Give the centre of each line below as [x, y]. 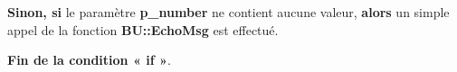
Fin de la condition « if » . [89, 60]
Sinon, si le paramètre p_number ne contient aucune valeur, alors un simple [228, 12]
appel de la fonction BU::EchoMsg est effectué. [143, 29]
